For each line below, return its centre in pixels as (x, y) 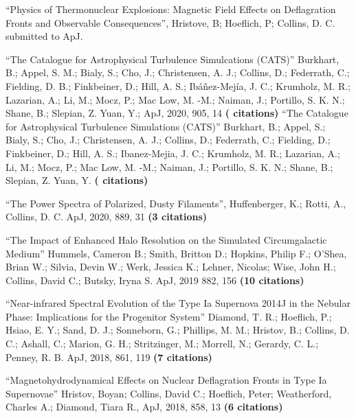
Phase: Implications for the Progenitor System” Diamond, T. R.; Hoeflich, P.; (169, 316)
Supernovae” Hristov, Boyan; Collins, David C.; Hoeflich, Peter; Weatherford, (169, 393)
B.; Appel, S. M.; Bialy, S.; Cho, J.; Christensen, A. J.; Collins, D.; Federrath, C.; (178, 72)
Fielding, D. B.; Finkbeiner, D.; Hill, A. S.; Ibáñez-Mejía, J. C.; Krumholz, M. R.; (178, 85)
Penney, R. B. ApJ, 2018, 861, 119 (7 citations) (109, 357)
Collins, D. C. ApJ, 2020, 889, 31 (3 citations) (107, 217)
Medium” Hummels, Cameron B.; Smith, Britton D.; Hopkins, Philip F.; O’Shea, (176, 253)
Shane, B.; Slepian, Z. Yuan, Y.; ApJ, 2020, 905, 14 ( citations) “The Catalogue (177, 113)
